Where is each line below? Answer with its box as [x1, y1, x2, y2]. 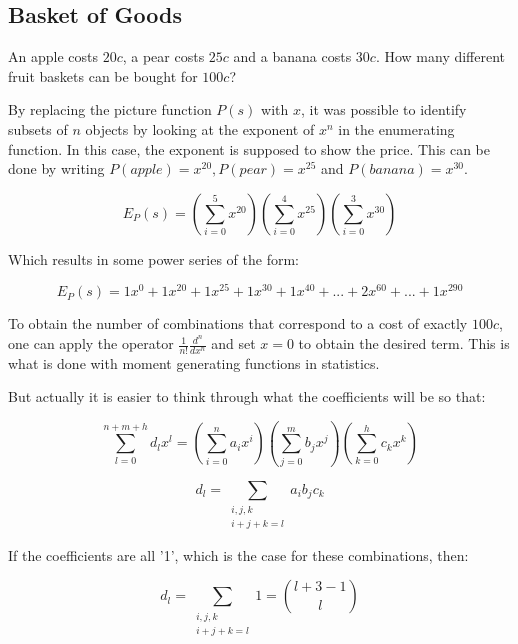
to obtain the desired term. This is [298, 333, 510, 354]
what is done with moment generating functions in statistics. [8, 352, 380, 373]
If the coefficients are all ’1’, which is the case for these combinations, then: [8, 544, 469, 565]
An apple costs [8, 46, 98, 67]
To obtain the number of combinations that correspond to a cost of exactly [8, 313, 468, 334]
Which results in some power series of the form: [8, 248, 300, 269]
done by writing [8, 158, 105, 179]
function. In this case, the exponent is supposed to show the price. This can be [8, 138, 491, 159]
